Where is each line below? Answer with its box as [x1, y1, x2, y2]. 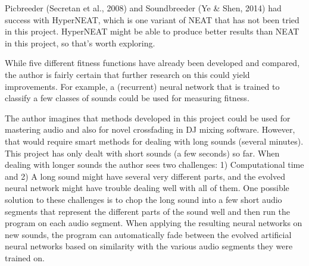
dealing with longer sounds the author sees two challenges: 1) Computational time [5, 158, 304, 171]
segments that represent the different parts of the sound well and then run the [5, 205, 290, 217]
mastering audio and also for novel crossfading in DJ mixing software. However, [5, 123, 295, 136]
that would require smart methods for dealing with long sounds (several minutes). [5, 134, 304, 147]
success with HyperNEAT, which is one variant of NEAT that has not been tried [5, 13, 299, 26]
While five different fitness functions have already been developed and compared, [5, 57, 300, 69]
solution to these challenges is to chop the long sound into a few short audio [5, 193, 282, 205]
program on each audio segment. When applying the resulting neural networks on [5, 217, 302, 229]
